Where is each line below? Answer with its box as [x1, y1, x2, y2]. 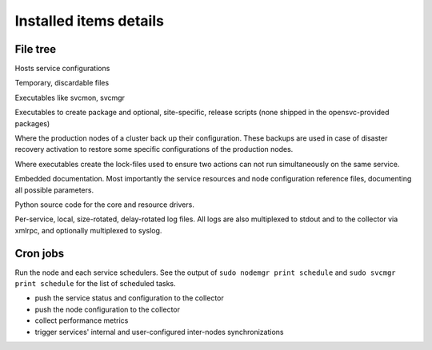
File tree [14, 42, 56, 56]
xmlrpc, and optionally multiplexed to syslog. [14, 225, 162, 235]
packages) [14, 118, 50, 128]
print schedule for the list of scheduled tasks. [14, 279, 176, 288]
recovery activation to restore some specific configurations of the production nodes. [14, 145, 294, 154]
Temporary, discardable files [14, 78, 110, 88]
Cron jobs [14, 246, 65, 260]
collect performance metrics [34, 316, 129, 325]
